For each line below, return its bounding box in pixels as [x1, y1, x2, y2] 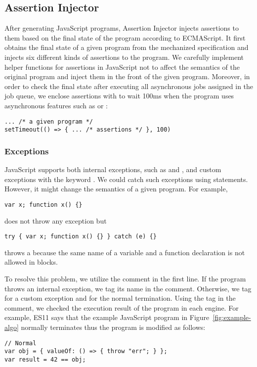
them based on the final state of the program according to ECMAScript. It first [4, 32, 246, 43]
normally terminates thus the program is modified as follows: [21, 321, 206, 332]
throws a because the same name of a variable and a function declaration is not [4, 247, 245, 257]
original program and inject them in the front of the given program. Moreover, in [4, 71, 250, 82]
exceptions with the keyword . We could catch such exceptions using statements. [4, 174, 248, 184]
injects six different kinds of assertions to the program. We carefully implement [4, 51, 244, 62]
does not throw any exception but [4, 215, 107, 226]
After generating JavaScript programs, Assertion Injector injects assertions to [4, 23, 239, 33]
